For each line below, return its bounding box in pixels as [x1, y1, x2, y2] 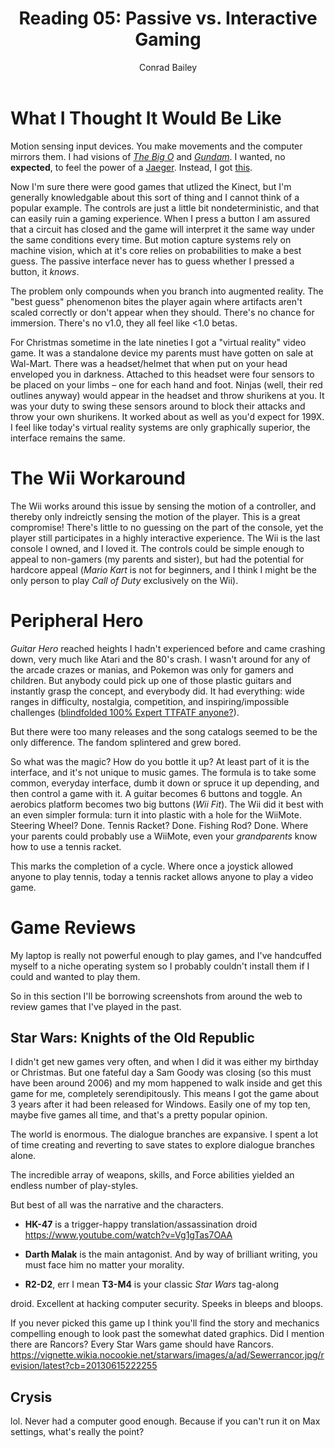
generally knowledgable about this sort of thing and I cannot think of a [10, 191, 300, 203]
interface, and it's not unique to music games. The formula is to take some [10, 766, 317, 778]
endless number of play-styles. [10, 1180, 139, 1192]
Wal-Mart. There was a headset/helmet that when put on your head [10, 357, 288, 369]
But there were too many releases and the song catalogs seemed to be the [10, 725, 318, 737]
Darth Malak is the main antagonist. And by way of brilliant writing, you [24, 1248, 318, 1261]
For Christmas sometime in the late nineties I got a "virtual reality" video [10, 336, 307, 348]
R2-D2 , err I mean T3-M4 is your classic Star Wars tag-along [24, 1278, 279, 1291]
